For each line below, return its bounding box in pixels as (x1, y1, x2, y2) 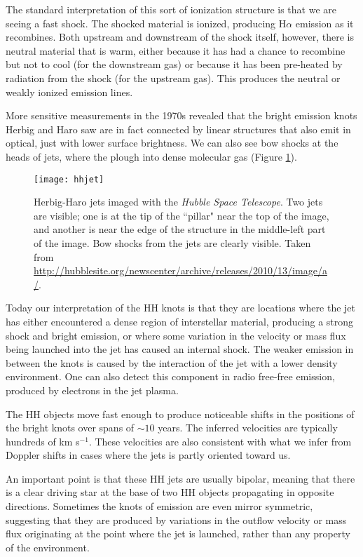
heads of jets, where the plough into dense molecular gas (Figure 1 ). (6, 149, 297, 163)
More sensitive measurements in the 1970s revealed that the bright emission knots (6, 108, 357, 123)
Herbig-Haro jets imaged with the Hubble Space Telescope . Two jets (34, 194, 323, 209)
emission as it (295, 15, 354, 30)
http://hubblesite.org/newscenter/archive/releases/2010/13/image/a (34, 263, 327, 278)
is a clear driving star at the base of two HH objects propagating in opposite (6, 485, 334, 499)
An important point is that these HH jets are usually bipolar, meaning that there (6, 471, 355, 485)
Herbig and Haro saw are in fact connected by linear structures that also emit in (6, 121, 351, 136)
